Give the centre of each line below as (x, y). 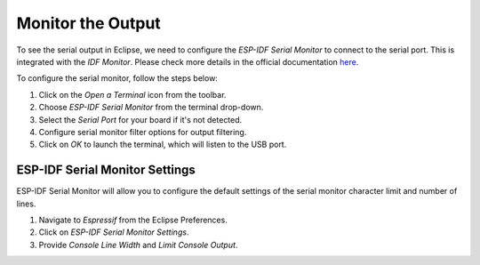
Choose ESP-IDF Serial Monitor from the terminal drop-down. (151, 108)
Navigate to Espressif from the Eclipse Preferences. (133, 220)
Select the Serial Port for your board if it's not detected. (140, 119)
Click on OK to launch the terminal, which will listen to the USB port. (163, 145)
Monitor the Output (89, 23)
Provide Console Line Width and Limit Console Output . (138, 245)
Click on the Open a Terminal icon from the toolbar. (132, 94)
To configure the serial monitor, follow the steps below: (117, 78)
